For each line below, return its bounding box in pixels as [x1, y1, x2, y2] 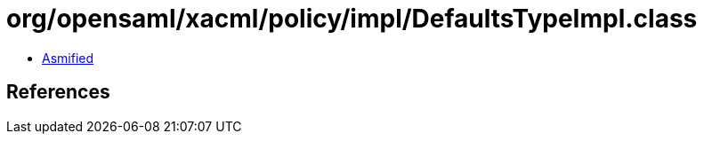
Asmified [42, 50, 94, 66]
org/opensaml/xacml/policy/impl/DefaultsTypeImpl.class [6, 4, 698, 34]
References [6, 81, 110, 104]
